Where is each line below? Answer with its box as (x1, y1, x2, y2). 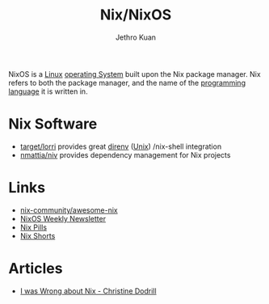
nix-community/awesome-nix (19, 205, 119, 215)
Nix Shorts (19, 230, 56, 240)
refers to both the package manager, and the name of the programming (8, 78, 246, 87)
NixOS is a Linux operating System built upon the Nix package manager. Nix (8, 69, 261, 78)
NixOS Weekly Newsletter (19, 213, 107, 223)
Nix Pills (19, 222, 47, 232)
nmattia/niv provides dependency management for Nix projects (19, 150, 231, 159)
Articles (8, 260, 63, 277)
